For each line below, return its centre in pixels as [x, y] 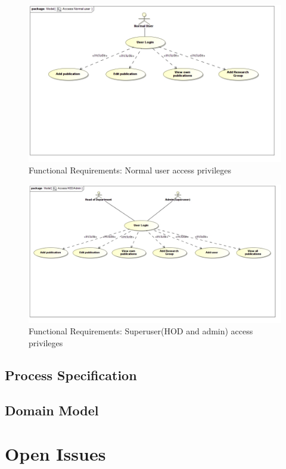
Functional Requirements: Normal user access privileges [130, 170]
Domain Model [52, 410]
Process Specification [71, 375]
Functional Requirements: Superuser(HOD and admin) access [141, 331]
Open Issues [55, 454]
